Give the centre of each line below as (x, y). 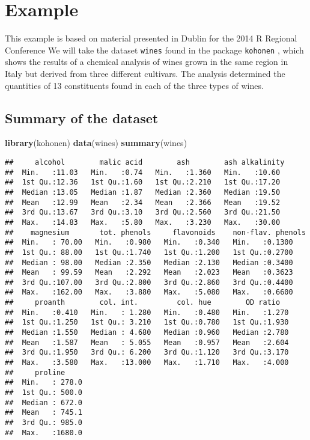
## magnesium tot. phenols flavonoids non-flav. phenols (156, 232)
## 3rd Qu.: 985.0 (44, 423)
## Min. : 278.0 (44, 383)
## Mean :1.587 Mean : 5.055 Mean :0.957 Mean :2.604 (147, 342)
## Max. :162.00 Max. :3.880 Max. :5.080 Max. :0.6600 (149, 292)
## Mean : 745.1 (44, 413)
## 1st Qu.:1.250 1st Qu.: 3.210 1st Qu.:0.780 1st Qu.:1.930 (147, 322)
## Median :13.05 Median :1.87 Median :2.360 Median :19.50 (143, 192)
